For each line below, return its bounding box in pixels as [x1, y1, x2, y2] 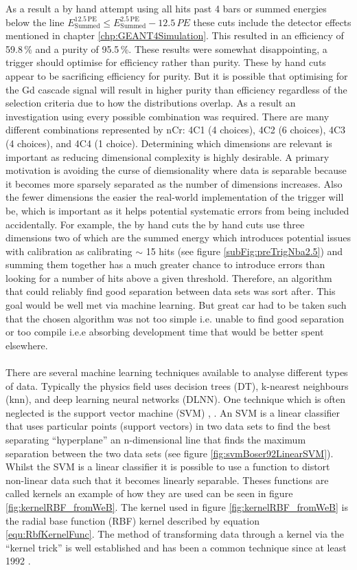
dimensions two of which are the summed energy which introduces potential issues [5, 230, 352, 245]
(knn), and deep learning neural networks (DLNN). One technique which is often [5, 392, 345, 406]
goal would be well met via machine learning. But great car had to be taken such [5, 298, 347, 312]
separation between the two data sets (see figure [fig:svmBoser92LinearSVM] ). [5, 446, 334, 460]
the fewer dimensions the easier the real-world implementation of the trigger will [5, 190, 344, 204]
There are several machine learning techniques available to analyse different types [5, 365, 348, 380]
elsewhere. [5, 338, 48, 352]
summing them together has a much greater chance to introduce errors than [5, 257, 325, 272]
